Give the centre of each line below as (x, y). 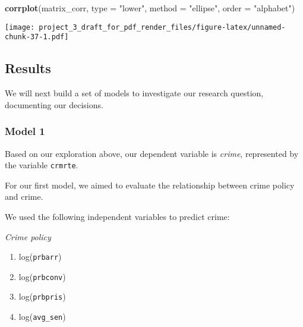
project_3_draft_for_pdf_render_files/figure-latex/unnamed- (162, 27)
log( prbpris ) (42, 296)
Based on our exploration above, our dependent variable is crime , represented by (152, 153)
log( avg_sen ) (42, 317)
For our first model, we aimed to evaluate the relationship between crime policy (150, 185)
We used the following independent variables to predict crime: (117, 216)
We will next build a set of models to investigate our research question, (134, 93)
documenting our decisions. (54, 104)
